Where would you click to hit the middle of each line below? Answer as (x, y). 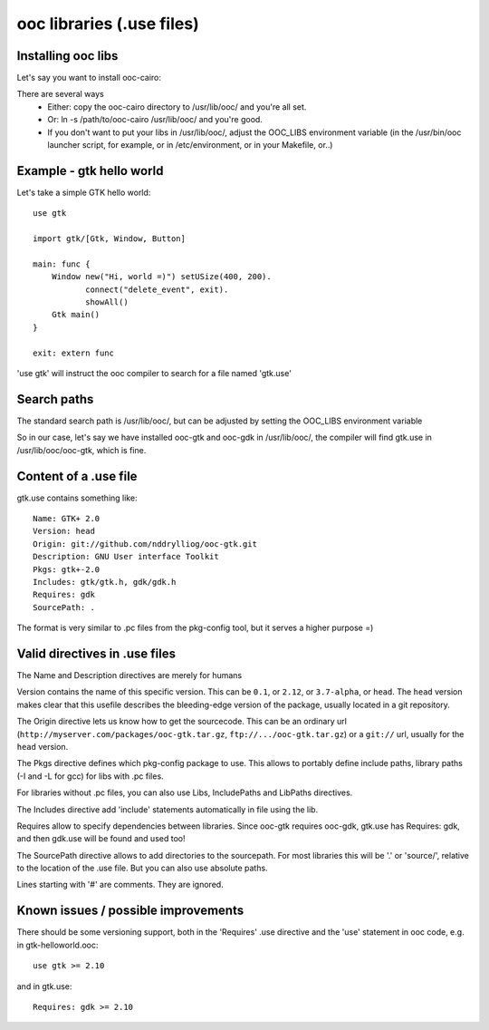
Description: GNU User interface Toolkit (126, 557)
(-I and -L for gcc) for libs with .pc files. (90, 776)
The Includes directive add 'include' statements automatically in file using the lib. (168, 809)
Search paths (55, 399)
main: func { (62, 264)
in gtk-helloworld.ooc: (58, 945)
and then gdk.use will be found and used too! (101, 839)
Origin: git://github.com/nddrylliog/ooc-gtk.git (145, 544)
